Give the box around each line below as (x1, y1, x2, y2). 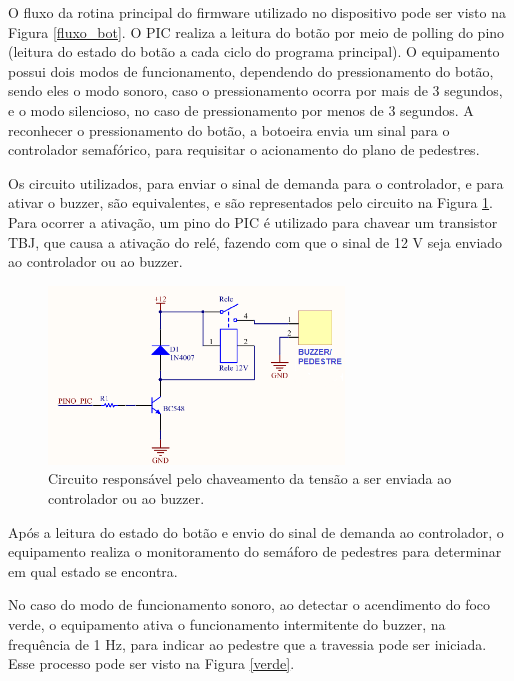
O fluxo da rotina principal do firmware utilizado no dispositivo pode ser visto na (8, 2, 506, 22)
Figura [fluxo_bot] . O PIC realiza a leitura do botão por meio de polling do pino (8, 21, 505, 42)
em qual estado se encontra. (8, 560, 178, 581)
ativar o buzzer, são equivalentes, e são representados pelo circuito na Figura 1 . (8, 192, 493, 213)
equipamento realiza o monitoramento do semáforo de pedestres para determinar (8, 541, 502, 562)
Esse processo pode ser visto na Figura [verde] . (8, 653, 295, 674)
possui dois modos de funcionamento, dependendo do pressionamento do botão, (8, 60, 494, 81)
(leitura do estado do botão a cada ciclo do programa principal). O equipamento (8, 41, 500, 62)
